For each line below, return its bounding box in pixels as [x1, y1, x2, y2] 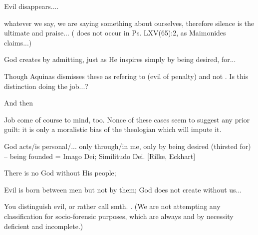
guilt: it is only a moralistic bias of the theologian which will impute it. [4, 124, 222, 134]
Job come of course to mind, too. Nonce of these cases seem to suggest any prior [4, 114, 250, 124]
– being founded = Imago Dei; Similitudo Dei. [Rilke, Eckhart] [4, 150, 196, 161]
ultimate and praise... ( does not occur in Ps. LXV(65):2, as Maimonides [4, 27, 226, 38]
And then [4, 97, 33, 108]
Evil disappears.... [4, 1, 59, 11]
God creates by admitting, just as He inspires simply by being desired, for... [4, 54, 236, 64]
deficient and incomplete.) [4, 220, 83, 231]
